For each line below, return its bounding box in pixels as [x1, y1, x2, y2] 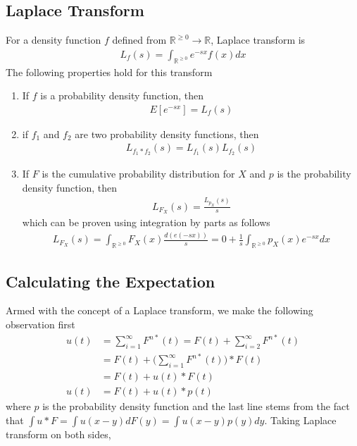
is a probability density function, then [40, 88, 203, 103]
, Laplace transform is [211, 32, 306, 47]
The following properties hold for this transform [6, 64, 213, 79]
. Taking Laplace [264, 412, 337, 427]
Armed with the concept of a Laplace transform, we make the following [6, 303, 313, 318]
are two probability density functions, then [75, 126, 259, 141]
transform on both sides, [6, 426, 111, 441]
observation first [6, 316, 75, 331]
